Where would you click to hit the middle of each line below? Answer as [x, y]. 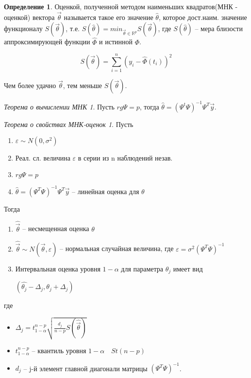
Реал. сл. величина [43, 158]
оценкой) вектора [29, 17]
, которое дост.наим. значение [203, 17]
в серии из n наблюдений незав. [125, 158]
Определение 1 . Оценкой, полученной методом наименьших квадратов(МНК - [121, 6]
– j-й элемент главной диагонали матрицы [85, 368]
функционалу [23, 28]
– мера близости [219, 28]
